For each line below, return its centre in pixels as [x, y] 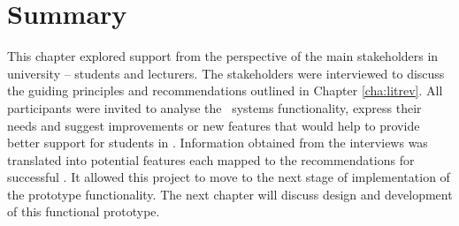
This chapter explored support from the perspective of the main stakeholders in [223, 56]
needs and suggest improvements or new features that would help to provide [214, 125]
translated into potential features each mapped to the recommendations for [211, 159]
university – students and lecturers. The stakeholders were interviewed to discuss [226, 73]
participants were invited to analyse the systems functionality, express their [214, 107]
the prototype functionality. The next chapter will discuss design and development [230, 194]
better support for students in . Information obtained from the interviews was [218, 143]
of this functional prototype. [84, 211]
